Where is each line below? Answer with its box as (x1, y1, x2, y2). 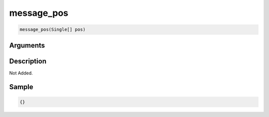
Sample (9, 83, 33, 91)
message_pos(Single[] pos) (19, 27, 86, 32)
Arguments (9, 41, 45, 50)
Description (9, 57, 47, 65)
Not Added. (9, 70, 33, 76)
